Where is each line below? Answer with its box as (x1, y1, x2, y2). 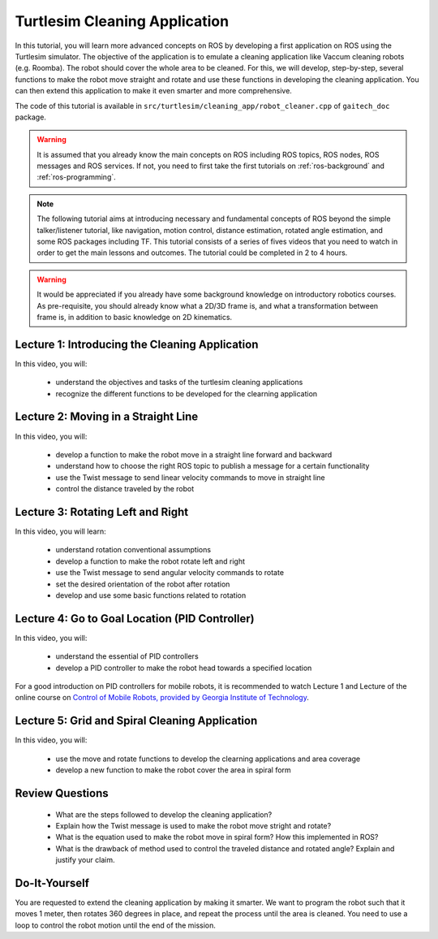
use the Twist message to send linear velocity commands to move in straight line (55, 472, 326, 482)
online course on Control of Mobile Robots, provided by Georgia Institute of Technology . (15, 693, 310, 703)
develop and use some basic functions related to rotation (55, 590, 247, 600)
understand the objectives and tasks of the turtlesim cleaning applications (55, 378, 303, 387)
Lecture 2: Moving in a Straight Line (15, 410, 199, 424)
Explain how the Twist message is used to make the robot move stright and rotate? (55, 820, 332, 830)
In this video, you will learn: (15, 526, 107, 536)
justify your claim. (55, 855, 115, 865)
